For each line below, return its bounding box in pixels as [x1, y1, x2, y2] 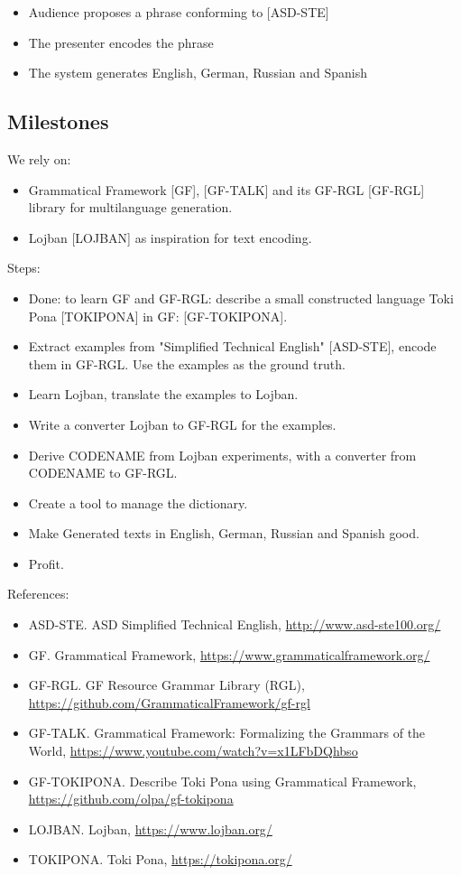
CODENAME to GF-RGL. [28, 463, 178, 482]
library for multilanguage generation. [28, 198, 233, 217]
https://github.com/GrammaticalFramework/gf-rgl [28, 693, 310, 712]
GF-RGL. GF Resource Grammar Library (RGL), [28, 675, 305, 694]
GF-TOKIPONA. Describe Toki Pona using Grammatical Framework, [28, 771, 417, 790]
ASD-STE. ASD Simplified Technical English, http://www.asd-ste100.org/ [28, 615, 441, 634]
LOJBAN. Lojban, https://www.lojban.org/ [28, 819, 272, 838]
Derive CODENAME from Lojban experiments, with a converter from [28, 445, 417, 464]
